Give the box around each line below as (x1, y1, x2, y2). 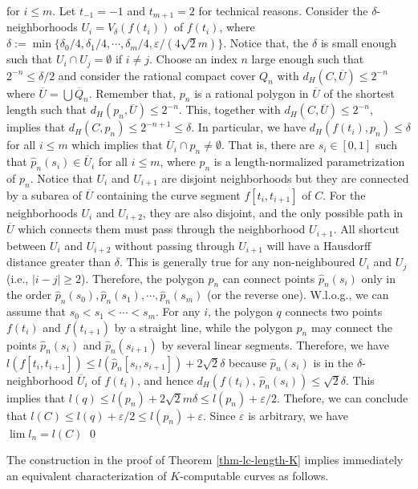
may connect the (310, 318, 393, 335)
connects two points (285, 303, 383, 320)
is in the (313, 354, 354, 370)
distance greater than (6, 253, 112, 270)
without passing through (115, 236, 235, 253)
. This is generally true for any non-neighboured (119, 253, 355, 270)
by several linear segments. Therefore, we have (161, 336, 389, 353)
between (6, 236, 47, 253)
